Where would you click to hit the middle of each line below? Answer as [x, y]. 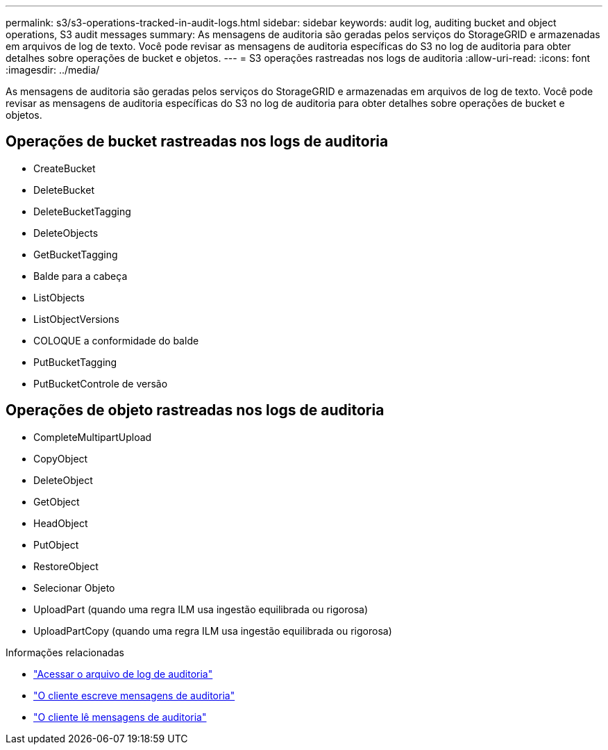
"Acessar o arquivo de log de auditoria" [123, 674]
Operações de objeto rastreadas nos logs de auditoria [195, 410]
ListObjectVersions [76, 319]
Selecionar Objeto [74, 587]
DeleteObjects [66, 233]
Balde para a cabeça [81, 276]
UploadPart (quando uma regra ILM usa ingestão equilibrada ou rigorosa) [201, 609]
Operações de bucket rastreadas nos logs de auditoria [197, 142]
